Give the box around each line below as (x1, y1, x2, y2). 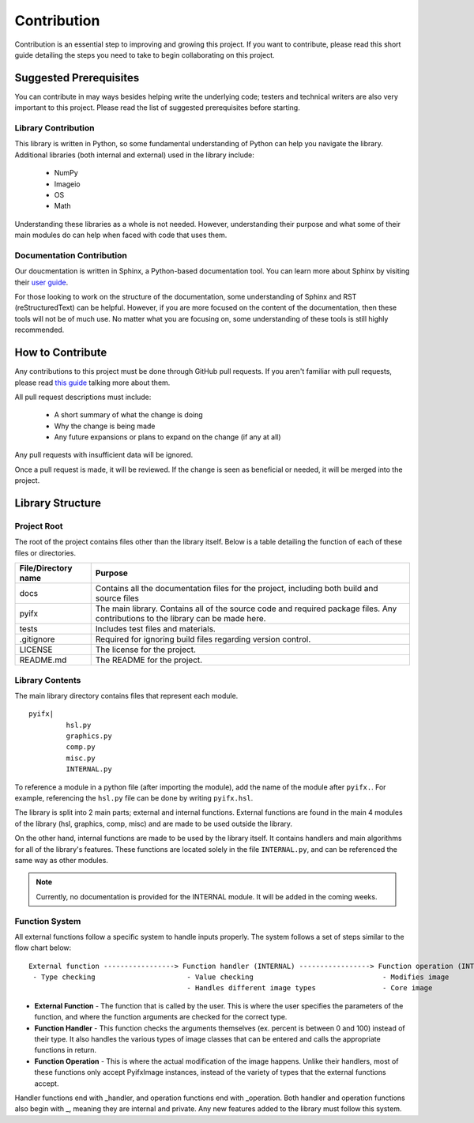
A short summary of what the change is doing (54, 410, 203, 420)
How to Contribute (14, 346, 107, 360)
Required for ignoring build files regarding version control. (95, 634, 311, 645)
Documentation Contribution (14, 250, 128, 261)
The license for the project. (95, 644, 197, 655)
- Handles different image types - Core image (186, 984, 433, 993)
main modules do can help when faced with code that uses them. (14, 230, 228, 240)
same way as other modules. (14, 856, 108, 865)
